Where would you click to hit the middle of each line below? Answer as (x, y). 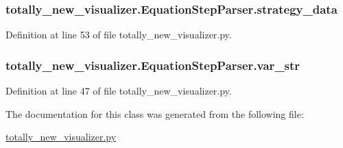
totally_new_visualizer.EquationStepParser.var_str (153, 65)
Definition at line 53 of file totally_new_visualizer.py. (119, 35)
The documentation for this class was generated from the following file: (155, 113)
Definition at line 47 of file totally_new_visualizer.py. (119, 91)
